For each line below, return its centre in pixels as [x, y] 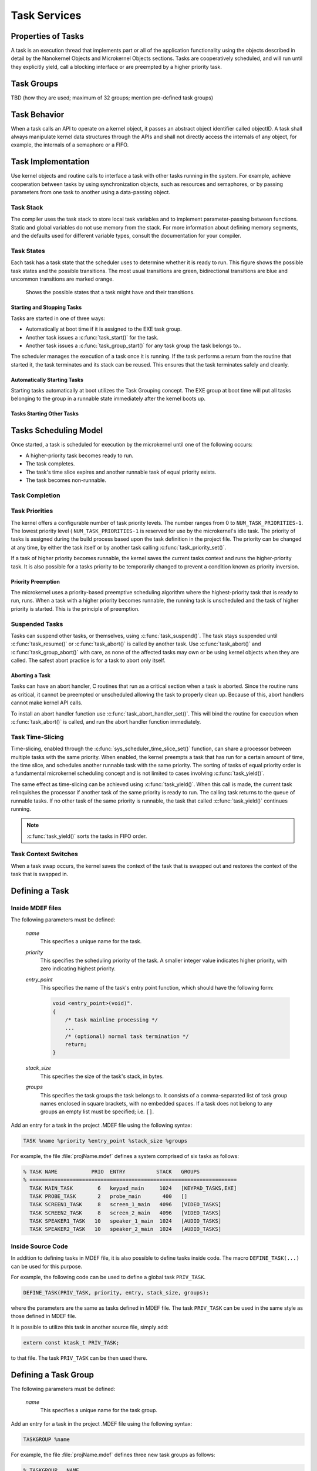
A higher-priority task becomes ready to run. [80, 455]
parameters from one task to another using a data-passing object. [90, 192]
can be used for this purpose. [47, 1266]
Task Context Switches [45, 854]
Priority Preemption [35, 581]
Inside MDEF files [36, 908]
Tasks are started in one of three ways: [58, 318]
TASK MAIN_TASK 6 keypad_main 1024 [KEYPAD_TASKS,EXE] [133, 1188]
